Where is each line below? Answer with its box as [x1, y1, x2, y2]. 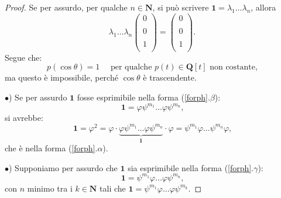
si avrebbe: [5, 112, 43, 124]
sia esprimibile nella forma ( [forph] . [128, 161, 254, 173]
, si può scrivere [152, 1, 209, 13]
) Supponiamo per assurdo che [9, 161, 118, 173]
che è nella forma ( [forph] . [5, 142, 98, 154]
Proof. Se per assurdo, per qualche [5, 1, 128, 13]
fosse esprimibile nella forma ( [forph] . [77, 91, 210, 103]
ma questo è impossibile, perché [5, 71, 118, 84]
